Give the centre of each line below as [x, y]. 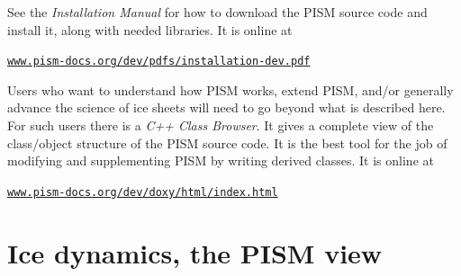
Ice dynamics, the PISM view [195, 252]
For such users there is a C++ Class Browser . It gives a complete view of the [221, 125]
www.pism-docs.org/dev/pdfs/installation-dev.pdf [159, 62]
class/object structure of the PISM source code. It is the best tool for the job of [227, 142]
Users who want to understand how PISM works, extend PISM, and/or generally [230, 89]
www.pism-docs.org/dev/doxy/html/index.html [143, 192]
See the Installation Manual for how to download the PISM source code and [217, 12]
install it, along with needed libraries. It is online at [150, 29]
